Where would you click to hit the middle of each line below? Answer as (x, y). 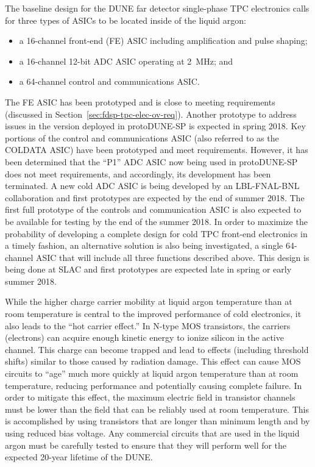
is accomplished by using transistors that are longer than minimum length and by (157, 421)
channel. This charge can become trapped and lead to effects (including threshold (157, 349)
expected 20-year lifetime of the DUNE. (79, 457)
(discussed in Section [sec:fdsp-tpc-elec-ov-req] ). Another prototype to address (151, 114)
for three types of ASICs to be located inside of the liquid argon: (126, 20)
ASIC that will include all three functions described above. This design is (172, 257)
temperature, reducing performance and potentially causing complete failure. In (154, 385)
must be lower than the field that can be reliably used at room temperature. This (157, 409)
